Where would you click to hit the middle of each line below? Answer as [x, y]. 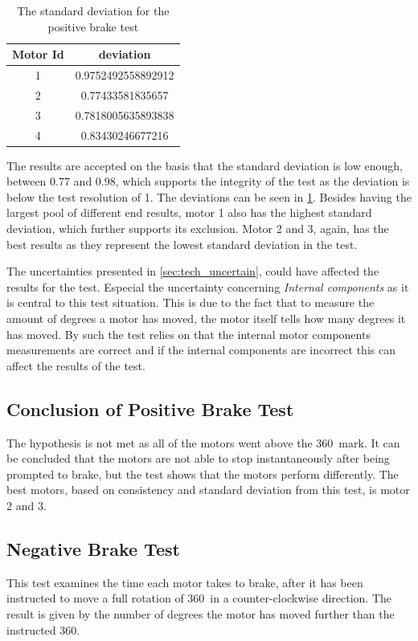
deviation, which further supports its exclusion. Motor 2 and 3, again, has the [198, 229]
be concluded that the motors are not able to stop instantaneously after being [198, 458]
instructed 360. [43, 629]
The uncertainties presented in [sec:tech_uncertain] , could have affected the [193, 271]
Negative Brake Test [93, 548]
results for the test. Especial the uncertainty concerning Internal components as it [208, 286]
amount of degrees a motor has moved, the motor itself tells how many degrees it [206, 318]
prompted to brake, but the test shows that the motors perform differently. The [203, 474]
